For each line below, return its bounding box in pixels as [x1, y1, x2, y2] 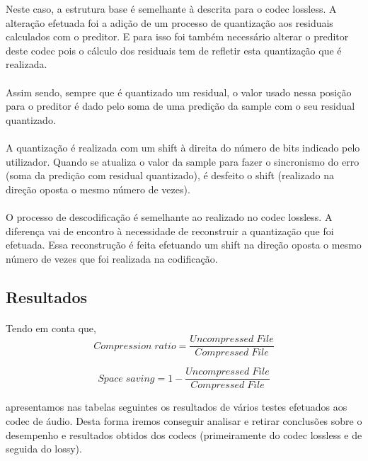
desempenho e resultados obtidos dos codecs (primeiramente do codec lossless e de [6, 427, 362, 442]
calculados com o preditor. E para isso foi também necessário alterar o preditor [6, 29, 349, 44]
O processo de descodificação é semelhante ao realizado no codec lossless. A [6, 209, 333, 224]
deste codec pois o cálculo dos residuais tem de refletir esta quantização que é [6, 42, 342, 57]
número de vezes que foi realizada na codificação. [6, 251, 218, 266]
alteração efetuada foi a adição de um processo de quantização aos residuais [6, 15, 333, 30]
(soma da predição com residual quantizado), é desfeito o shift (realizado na [6, 168, 334, 183]
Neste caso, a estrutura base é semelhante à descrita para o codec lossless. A [6, 1, 337, 16]
